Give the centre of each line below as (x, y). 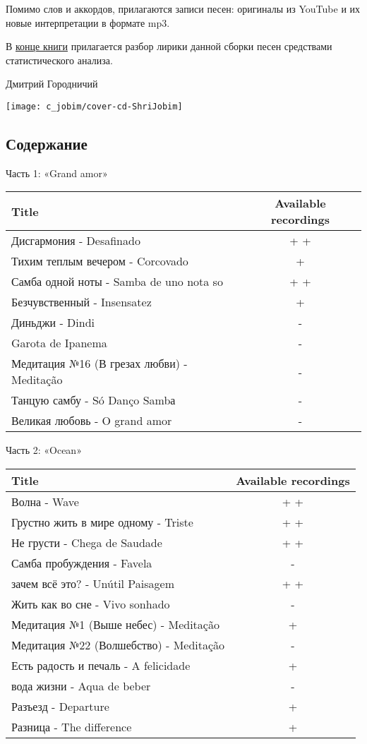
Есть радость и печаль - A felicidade (101, 666)
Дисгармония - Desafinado (76, 241)
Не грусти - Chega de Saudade (87, 543)
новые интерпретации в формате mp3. (88, 22)
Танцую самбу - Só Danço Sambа (94, 400)
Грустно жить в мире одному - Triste (102, 522)
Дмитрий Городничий (52, 84)
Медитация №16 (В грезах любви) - (100, 364)
